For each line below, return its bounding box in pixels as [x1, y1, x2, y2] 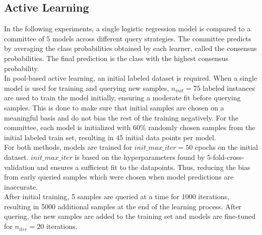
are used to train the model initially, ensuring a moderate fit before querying [4, 92, 241, 103]
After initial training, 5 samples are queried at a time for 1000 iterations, [4, 191, 229, 202]
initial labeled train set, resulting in [4, 132, 114, 142]
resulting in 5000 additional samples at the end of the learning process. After [4, 201, 242, 211]
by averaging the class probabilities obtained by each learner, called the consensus [4, 43, 257, 53]
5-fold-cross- [207, 151, 244, 162]
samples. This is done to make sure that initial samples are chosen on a [4, 102, 224, 112]
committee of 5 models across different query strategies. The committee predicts [4, 33, 251, 43]
